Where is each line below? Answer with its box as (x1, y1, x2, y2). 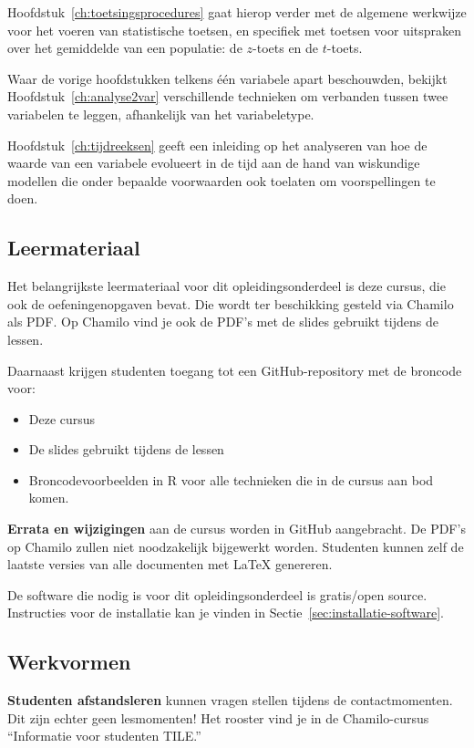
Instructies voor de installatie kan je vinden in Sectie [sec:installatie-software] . (7, 603, 444, 622)
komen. (28, 488, 69, 507)
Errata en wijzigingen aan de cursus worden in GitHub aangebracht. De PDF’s (7, 519, 466, 538)
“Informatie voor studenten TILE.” (7, 726, 201, 745)
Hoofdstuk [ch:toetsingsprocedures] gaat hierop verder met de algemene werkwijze (7, 3, 467, 21)
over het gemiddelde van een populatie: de (7, 38, 242, 57)
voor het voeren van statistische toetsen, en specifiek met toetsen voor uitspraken (7, 20, 462, 39)
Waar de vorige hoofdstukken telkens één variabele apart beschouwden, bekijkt (7, 68, 448, 88)
